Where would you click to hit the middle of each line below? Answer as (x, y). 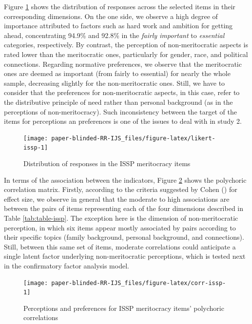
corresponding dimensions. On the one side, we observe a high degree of (111, 16)
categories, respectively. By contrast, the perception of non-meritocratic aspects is (126, 45)
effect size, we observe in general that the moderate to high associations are (117, 199)
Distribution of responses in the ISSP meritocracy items (107, 163)
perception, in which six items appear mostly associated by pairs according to (120, 227)
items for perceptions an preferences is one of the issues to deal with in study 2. (123, 121)
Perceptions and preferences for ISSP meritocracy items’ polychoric (124, 308)
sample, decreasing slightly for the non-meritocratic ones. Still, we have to (115, 83)
